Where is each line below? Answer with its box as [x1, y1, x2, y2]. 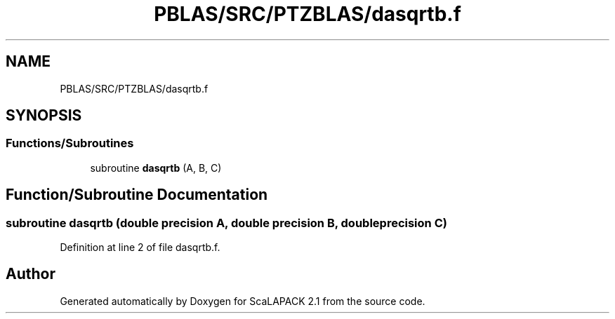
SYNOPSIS [6, 107, 82, 125]
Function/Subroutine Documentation [6, 186, 268, 204]
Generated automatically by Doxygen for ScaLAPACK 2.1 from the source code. [60, 294, 425, 307]
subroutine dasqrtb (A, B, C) [90, 161, 222, 174]
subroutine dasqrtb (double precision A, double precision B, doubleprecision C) [6, 215, 447, 230]
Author [6, 265, 55, 283]
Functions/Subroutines [6, 136, 134, 151]
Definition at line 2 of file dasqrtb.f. [60, 241, 220, 254]
